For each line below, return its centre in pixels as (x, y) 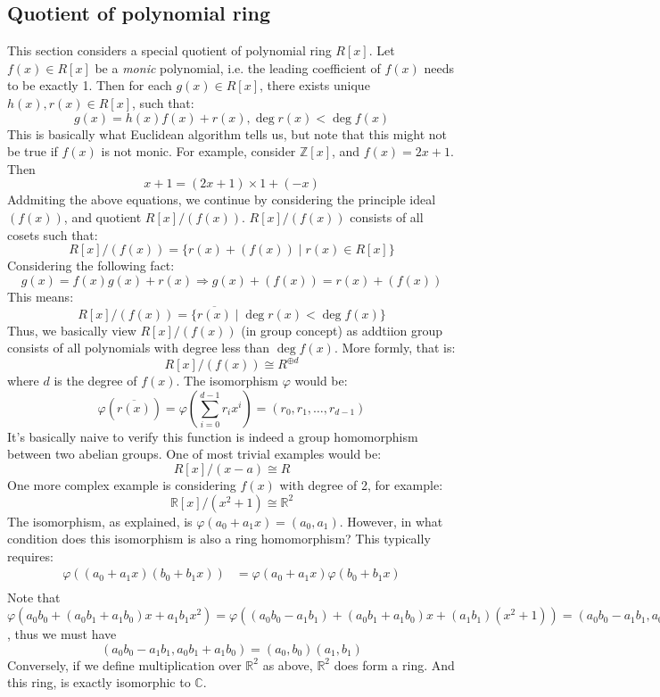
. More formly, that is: (395, 348)
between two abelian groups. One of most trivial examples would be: (194, 454)
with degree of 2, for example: (361, 485)
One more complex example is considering (122, 485)
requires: (30, 556)
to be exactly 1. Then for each (90, 85)
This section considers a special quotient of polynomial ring (169, 50)
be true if (33, 151)
